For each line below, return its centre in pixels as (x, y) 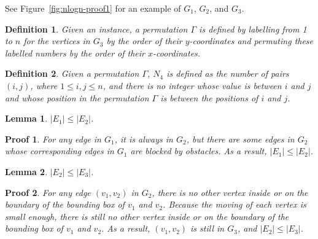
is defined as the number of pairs (228, 73)
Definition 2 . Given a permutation (72, 73)
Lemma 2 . (26, 171)
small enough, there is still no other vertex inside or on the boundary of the (147, 216)
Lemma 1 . (26, 118)
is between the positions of (209, 97)
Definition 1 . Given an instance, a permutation (96, 29)
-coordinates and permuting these (251, 41)
